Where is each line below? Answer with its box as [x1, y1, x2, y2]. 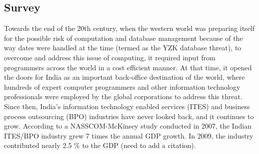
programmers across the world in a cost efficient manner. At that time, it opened [4, 62, 252, 72]
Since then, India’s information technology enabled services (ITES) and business [4, 101, 250, 111]
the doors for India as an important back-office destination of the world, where [4, 72, 245, 82]
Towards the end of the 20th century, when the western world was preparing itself [4, 23, 255, 33]
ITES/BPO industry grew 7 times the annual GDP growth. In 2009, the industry [4, 130, 253, 141]
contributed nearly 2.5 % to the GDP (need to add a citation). [4, 140, 196, 151]
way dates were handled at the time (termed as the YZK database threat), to [4, 42, 241, 53]
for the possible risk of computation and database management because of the [4, 32, 243, 43]
